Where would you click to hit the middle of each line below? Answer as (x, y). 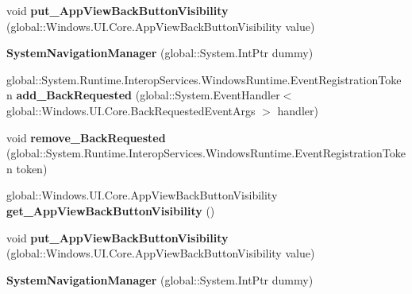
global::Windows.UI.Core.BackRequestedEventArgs (131, 110)
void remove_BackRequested (86, 137)
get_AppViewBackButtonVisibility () (111, 210)
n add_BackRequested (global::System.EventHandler (143, 95)
